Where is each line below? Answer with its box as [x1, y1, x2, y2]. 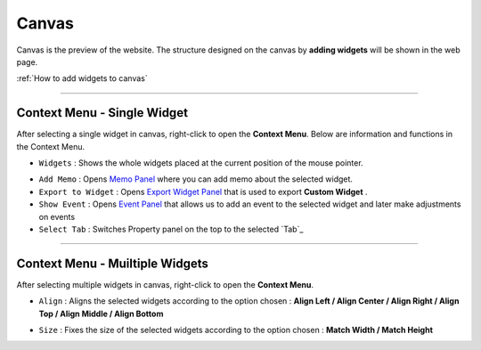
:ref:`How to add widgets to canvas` [16, 73, 148, 84]
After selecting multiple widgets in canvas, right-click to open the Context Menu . [16, 279, 314, 289]
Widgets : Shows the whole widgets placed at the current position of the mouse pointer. [38, 158, 364, 168]
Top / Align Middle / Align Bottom [38, 308, 164, 319]
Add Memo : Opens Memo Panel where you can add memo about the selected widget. [38, 174, 354, 184]
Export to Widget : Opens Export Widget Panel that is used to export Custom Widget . [38, 186, 369, 197]
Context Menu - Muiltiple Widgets [16, 256, 209, 271]
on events [38, 211, 76, 222]
